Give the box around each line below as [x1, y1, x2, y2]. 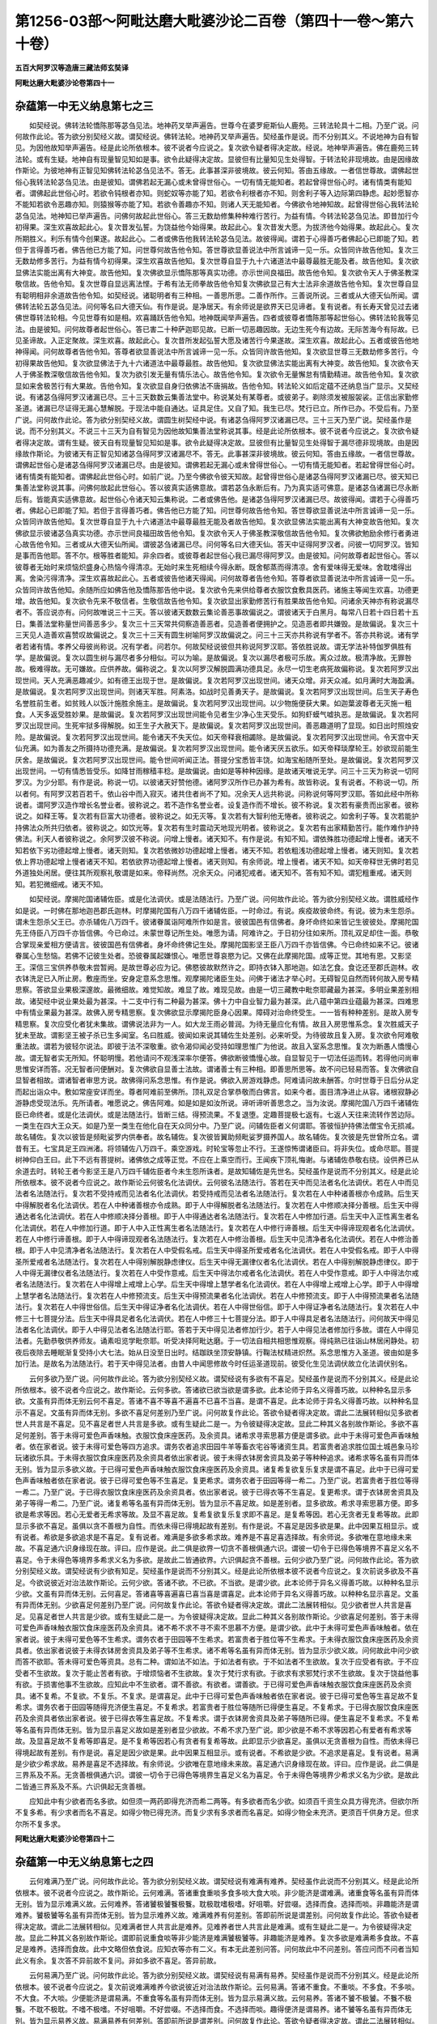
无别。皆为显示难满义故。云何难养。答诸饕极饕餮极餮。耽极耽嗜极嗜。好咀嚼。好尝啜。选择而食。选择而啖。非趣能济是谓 [15, 1899, 419, 1908]
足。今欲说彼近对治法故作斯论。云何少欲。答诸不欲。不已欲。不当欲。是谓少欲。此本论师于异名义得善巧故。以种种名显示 [15, 1577, 419, 1587]
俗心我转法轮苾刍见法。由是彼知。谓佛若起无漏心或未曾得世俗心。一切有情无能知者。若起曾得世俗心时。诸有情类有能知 [15, 176, 412, 186]
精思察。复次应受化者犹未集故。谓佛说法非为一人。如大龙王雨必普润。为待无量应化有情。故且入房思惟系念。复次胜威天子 [15, 1018, 419, 1028]
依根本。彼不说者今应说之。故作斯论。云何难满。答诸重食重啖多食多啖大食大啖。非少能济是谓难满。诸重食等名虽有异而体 [15, 1887, 419, 1898]
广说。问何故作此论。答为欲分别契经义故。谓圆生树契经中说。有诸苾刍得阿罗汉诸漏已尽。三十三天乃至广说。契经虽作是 [15, 415, 412, 424]
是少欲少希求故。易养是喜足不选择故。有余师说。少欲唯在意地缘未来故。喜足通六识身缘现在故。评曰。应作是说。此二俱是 [15, 1758, 419, 1768]
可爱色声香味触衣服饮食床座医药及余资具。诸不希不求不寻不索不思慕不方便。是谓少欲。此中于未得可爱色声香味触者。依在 [15, 1623, 419, 1633]
